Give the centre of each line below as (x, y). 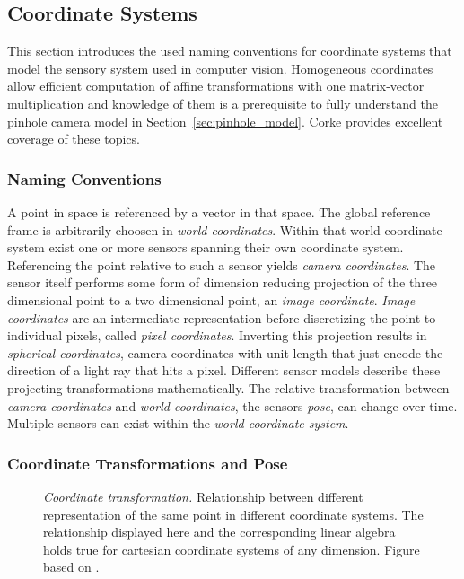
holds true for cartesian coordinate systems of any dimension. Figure (232, 549)
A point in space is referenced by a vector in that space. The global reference (219, 211)
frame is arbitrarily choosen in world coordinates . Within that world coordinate (225, 229)
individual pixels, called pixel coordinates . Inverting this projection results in (217, 335)
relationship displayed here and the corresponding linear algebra (219, 532)
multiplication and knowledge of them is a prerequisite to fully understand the (223, 103)
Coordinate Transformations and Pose (148, 463)
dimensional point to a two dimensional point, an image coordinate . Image (211, 299)
